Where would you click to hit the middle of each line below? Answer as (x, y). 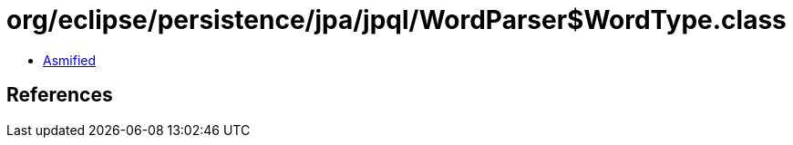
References (60, 95)
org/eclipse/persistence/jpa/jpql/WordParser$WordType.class (396, 20)
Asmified (70, 60)
